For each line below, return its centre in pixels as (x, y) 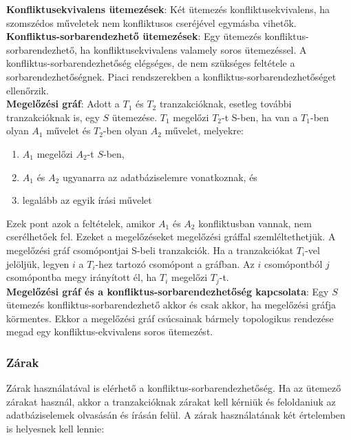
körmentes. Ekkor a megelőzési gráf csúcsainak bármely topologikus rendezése (170, 318)
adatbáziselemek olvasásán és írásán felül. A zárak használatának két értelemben (176, 415)
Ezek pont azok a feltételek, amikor (81, 223)
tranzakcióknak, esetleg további (225, 104)
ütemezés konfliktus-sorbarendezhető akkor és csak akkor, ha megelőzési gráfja (171, 305)
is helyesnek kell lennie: (55, 428)
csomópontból (293, 263)
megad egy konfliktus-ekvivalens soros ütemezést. (110, 332)
